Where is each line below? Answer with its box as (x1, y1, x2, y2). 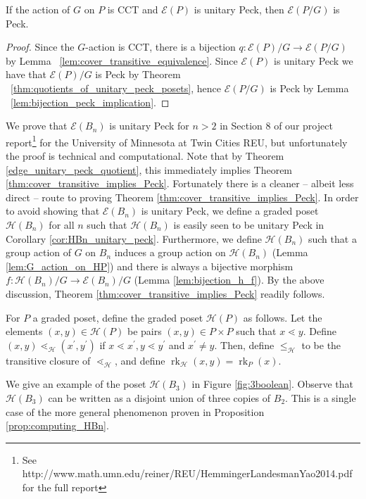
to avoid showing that (6, 203, 100, 218)
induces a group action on (114, 245, 226, 260)
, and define (114, 353, 165, 367)
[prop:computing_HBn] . (6, 418, 109, 433)
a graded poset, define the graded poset (32, 310, 203, 324)
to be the (301, 337, 341, 352)
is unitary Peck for (109, 118, 189, 133)
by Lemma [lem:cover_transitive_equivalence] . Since (6, 53, 238, 68)
